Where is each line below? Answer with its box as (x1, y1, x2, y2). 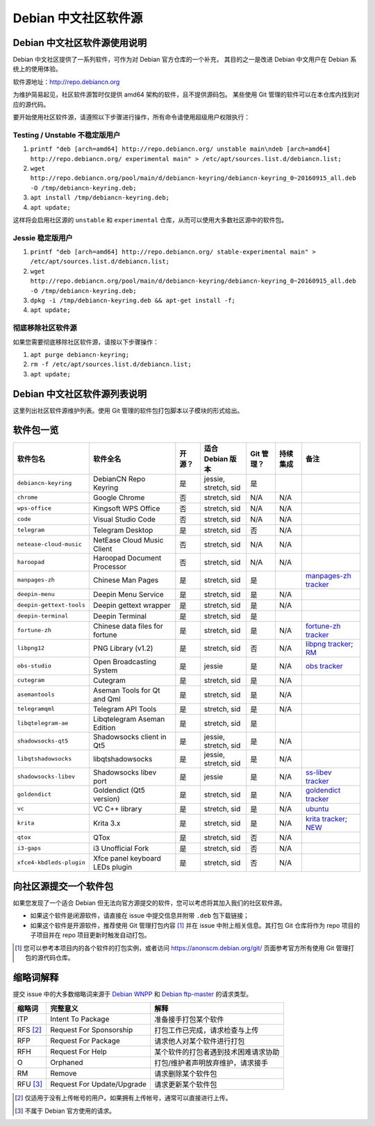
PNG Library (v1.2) (92, 643, 153, 653)
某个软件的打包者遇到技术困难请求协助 (153, 1048, 280, 1057)
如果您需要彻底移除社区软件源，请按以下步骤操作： (12, 338, 159, 346)
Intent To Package (49, 1014, 110, 1024)
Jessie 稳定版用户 (12, 233, 73, 242)
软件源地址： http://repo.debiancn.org (12, 77, 120, 86)
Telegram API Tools (92, 704, 157, 713)
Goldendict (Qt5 (92, 785, 146, 795)
